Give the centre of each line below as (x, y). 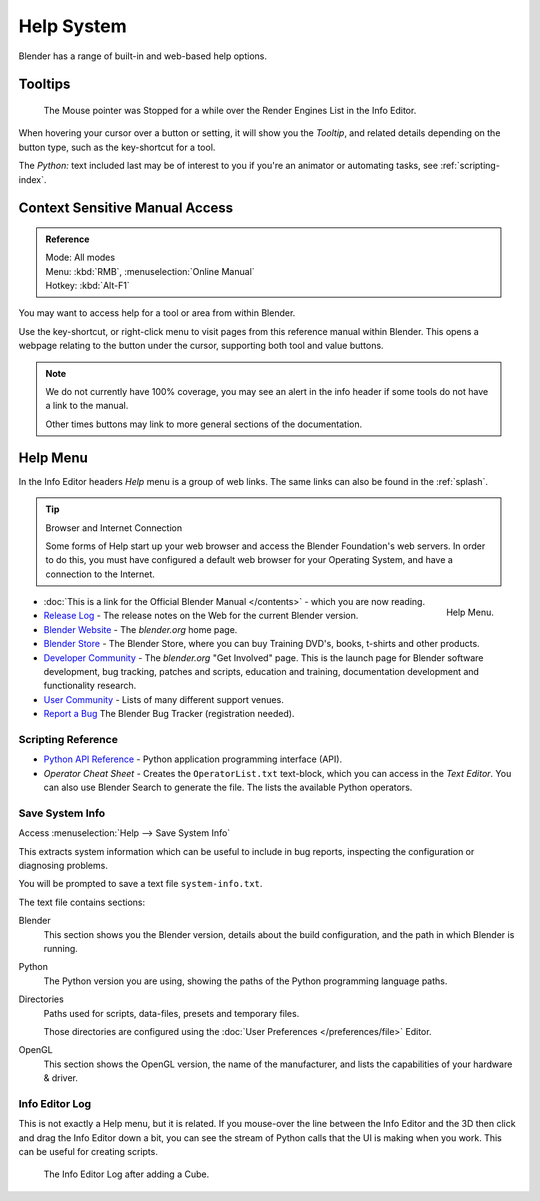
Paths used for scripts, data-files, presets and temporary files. (171, 1013)
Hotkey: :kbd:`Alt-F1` (87, 286)
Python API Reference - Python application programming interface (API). (193, 759)
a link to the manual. (87, 406)
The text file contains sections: (81, 902)
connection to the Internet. (100, 574)
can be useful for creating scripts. (88, 1152)
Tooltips (44, 84)
